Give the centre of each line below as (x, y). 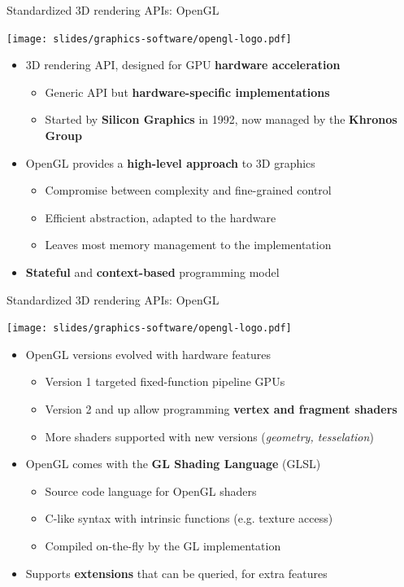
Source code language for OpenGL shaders (151, 491)
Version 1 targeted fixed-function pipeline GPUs (165, 381)
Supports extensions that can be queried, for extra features (176, 573)
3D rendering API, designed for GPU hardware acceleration (183, 65)
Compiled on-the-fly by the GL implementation (163, 545)
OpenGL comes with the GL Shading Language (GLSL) (173, 464)
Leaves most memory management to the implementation (188, 245)
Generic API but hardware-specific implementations (187, 92)
